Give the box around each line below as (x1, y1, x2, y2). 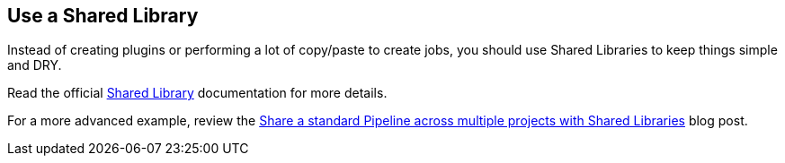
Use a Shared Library (7, 4, 199, 27)
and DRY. (7, 57, 62, 73)
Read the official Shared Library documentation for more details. (7, 85, 388, 101)
